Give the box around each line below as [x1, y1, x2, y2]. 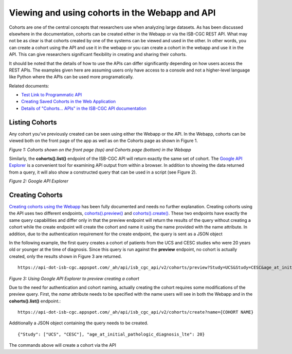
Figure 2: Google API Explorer [9, 178, 69, 184]
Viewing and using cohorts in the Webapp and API [9, 7, 216, 18]
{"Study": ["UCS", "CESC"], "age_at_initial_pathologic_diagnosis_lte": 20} [18, 331, 205, 337]
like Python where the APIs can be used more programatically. [9, 74, 134, 80]
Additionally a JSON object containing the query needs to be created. [9, 320, 148, 326]
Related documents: [9, 83, 50, 88]
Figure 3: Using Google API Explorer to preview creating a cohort [9, 275, 140, 282]
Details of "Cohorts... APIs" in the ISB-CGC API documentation [21, 105, 146, 111]
